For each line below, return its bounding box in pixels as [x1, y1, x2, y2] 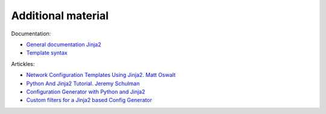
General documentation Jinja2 [26, 41, 101, 48]
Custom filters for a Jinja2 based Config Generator [26, 97, 152, 104]
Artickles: [11, 60, 35, 67]
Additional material [11, 9, 109, 22]
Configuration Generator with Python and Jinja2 [26, 88, 145, 95]
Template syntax [26, 49, 68, 56]
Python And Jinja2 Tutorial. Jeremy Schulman [26, 80, 140, 87]
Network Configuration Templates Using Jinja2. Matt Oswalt [26, 71, 176, 79]
